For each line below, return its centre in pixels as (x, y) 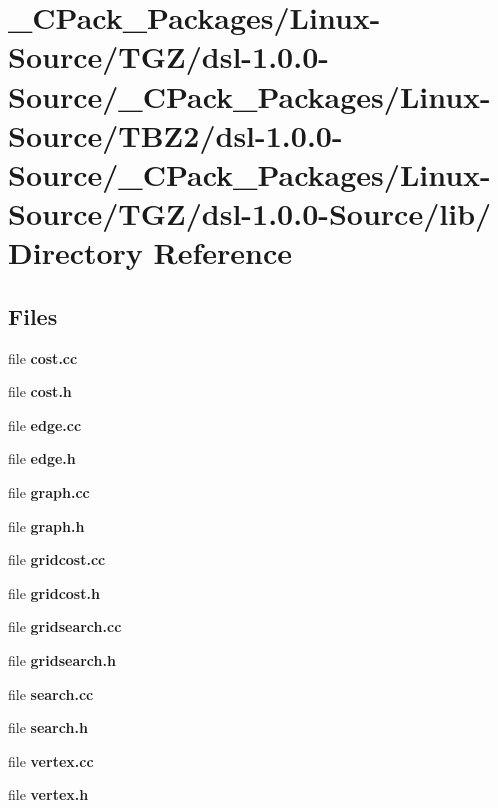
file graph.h (46, 525)
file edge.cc (45, 424)
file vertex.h (48, 794)
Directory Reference (150, 252)
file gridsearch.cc (65, 626)
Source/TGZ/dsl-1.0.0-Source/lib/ (250, 213)
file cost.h (40, 391)
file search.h (48, 727)
